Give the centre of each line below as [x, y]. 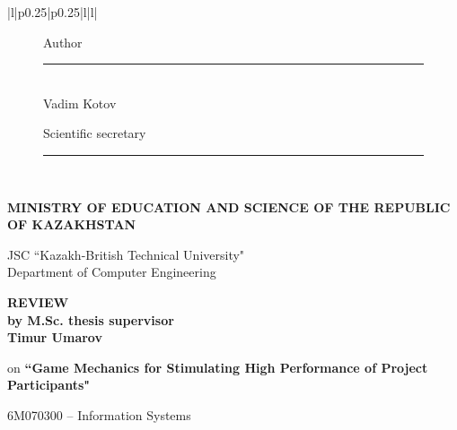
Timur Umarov [55, 337]
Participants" [48, 385]
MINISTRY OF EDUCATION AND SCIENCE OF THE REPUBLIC [229, 206]
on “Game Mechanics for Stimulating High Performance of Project [218, 367]
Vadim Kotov [80, 103]
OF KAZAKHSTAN [72, 224]
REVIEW [38, 301]
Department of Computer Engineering [112, 272]
